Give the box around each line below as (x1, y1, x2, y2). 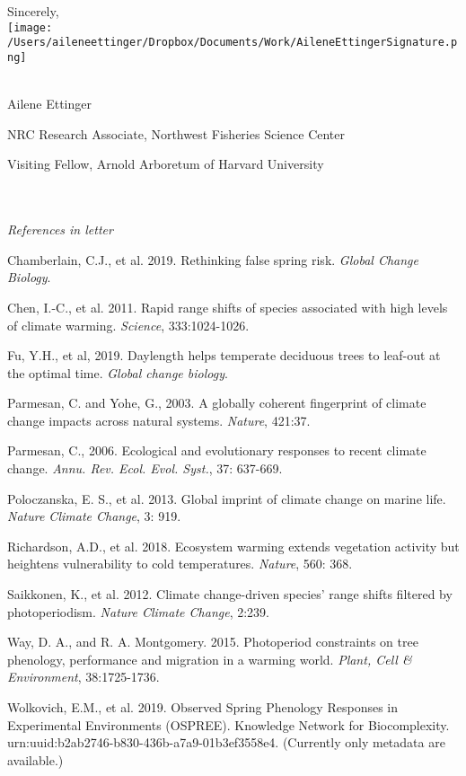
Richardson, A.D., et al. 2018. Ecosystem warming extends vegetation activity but (7, 536, 460, 555)
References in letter (7, 220, 113, 239)
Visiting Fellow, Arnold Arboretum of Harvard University (7, 154, 324, 173)
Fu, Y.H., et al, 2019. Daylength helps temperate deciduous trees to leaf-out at (7, 346, 441, 365)
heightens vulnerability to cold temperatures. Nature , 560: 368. (7, 554, 353, 573)
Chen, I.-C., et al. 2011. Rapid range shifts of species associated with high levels (7, 297, 448, 316)
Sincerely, (7, 2, 59, 20)
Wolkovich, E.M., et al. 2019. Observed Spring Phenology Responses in (7, 698, 399, 716)
